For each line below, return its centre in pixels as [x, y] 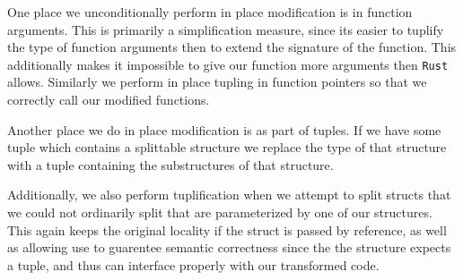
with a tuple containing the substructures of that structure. [170, 164]
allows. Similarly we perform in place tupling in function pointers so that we [217, 82]
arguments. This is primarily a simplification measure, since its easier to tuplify [226, 29]
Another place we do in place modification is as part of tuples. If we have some [224, 129]
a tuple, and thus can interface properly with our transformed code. [193, 264]
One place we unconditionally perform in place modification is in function [210, 12]
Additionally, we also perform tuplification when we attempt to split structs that [229, 195]
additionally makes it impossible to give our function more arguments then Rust [228, 64]
